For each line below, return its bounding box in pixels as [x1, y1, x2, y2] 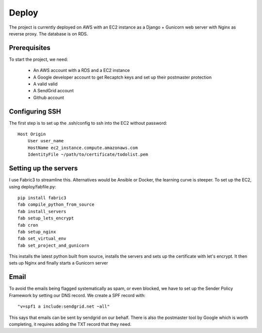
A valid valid [33, 81, 58, 87]
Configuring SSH [9, 107, 61, 116]
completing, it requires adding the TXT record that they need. [9, 321, 131, 327]
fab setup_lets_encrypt [17, 216, 74, 221]
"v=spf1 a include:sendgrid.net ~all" [17, 304, 110, 309]
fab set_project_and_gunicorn [17, 243, 90, 248]
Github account [33, 95, 64, 100]
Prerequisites [9, 44, 50, 52]
